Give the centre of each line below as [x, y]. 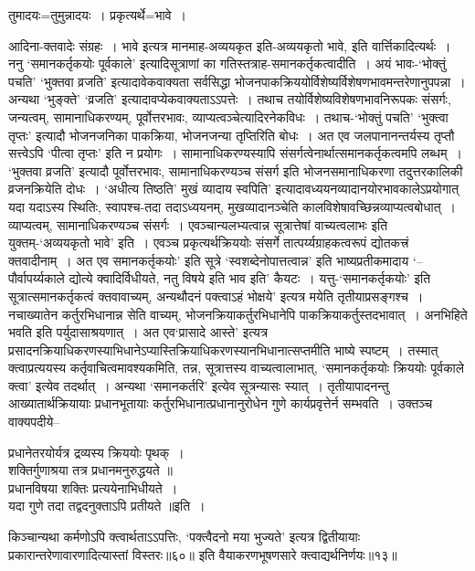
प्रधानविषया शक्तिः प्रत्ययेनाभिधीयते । [93, 487]
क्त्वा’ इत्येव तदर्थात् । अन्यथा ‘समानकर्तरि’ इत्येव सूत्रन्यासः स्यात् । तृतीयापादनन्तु [199, 385]
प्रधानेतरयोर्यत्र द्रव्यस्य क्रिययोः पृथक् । [96, 452]
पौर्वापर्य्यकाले [37, 278]
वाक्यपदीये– [34, 422]
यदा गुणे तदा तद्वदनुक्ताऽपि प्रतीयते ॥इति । [107, 506]
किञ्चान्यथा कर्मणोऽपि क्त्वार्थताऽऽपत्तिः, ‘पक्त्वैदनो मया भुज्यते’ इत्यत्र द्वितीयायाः [185, 537]
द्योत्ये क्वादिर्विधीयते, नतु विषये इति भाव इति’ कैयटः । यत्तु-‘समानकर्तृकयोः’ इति [250, 278]
